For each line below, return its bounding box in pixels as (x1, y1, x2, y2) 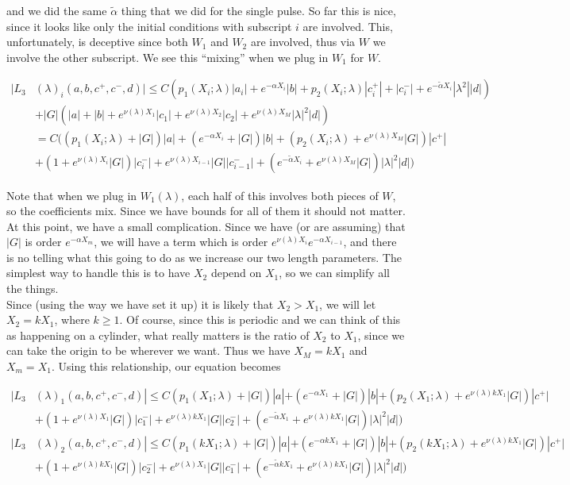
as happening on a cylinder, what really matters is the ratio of (6, 326, 310, 343)
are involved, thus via (250, 33, 356, 50)
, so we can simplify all (279, 264, 390, 281)
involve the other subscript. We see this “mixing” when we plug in (6, 48, 329, 65)
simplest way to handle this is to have (6, 264, 191, 281)
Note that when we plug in (6, 187, 137, 203)
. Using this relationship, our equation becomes (51, 358, 281, 375)
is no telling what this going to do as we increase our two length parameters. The (6, 248, 402, 265)
